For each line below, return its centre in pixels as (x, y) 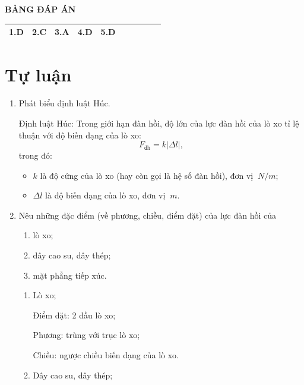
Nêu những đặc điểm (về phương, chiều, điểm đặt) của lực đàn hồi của (148, 215)
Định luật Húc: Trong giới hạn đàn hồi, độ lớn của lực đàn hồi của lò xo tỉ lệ (159, 123)
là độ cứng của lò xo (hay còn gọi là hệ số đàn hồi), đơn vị (147, 175)
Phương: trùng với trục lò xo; (86, 335)
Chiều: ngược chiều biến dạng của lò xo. (106, 355)
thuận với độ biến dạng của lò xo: (80, 135)
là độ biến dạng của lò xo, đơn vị (105, 195)
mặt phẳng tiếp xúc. (70, 275)
